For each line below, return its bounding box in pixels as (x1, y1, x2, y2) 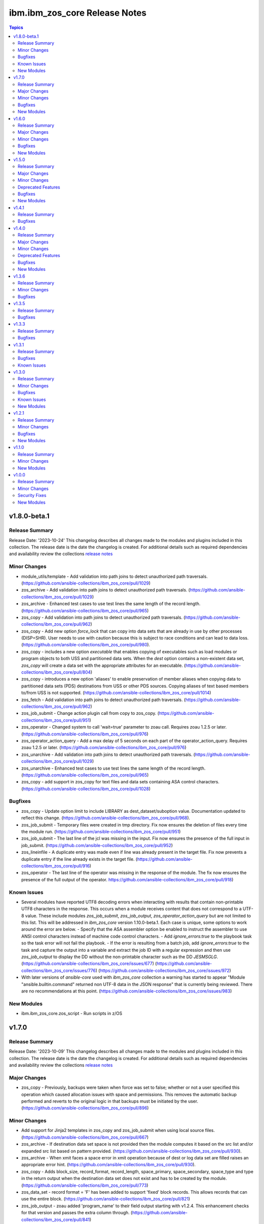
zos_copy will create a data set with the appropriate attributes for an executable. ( (21, 662, 186, 668)
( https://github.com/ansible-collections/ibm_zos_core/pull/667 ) (21, 1134, 149, 1140)
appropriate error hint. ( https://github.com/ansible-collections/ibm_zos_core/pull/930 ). (21, 1162, 196, 1168)
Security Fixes (18, 493, 46, 498)
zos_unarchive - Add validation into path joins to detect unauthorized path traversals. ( (21, 752, 196, 757)
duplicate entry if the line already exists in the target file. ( (21, 856, 138, 862)
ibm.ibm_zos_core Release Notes (9, 7, 147, 18)
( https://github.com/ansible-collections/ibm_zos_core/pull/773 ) (21, 1182, 149, 1188)
